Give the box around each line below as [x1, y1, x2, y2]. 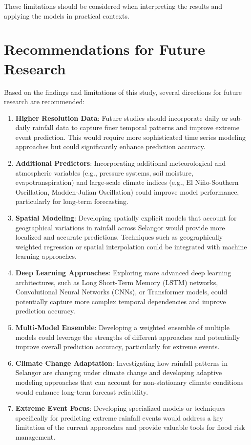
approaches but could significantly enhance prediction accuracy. [15, 141, 206, 152]
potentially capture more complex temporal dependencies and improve [15, 296, 226, 306]
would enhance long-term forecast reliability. [15, 386, 148, 397]
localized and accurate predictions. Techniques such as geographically [15, 232, 223, 242]
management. [15, 431, 56, 442]
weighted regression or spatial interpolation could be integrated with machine [15, 241, 247, 251]
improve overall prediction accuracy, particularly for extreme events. [15, 341, 220, 352]
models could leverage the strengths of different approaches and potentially [15, 332, 240, 342]
